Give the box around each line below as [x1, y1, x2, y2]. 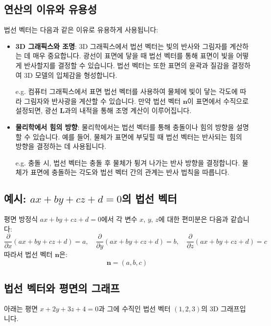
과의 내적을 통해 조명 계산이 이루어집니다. [65, 105, 192, 116]
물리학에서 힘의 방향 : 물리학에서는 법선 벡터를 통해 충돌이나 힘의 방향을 [15, 121, 234, 132]
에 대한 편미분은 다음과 [158, 214, 228, 224]
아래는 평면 [4, 303, 38, 314]
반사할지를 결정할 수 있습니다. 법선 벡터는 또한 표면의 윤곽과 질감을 [24, 60, 229, 70]
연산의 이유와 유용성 [4, 1, 97, 17]
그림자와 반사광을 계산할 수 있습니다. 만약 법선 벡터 [24, 95, 181, 106]
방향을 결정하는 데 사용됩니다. [15, 141, 107, 151]
